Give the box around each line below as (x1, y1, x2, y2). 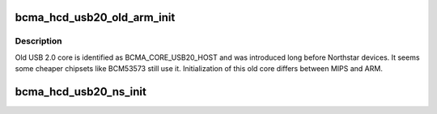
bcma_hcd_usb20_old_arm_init (15, 11, 176, 24)
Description (15, 36, 62, 47)
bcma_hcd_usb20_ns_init (15, 85, 147, 99)
